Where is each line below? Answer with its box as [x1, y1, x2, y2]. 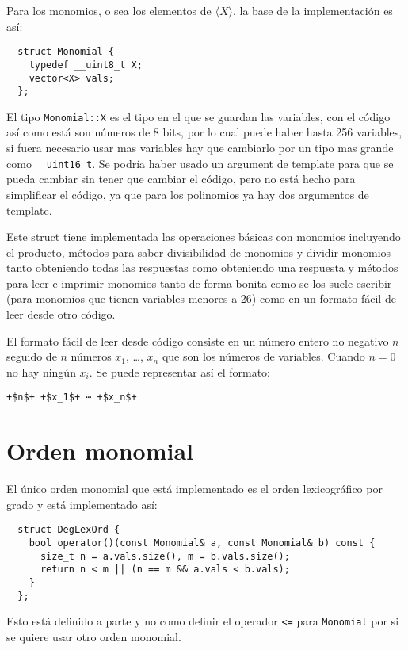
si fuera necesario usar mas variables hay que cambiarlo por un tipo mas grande [6, 140, 394, 156]
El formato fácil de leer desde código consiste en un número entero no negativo [6, 332, 389, 349]
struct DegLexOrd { [17, 524, 120, 536]
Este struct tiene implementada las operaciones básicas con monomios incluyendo [6, 228, 401, 245]
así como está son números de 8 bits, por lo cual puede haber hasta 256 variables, [6, 124, 402, 140]
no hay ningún [6, 363, 76, 380]
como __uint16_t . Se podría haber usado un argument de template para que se [6, 155, 394, 171]
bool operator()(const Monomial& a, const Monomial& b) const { [29, 537, 376, 549]
